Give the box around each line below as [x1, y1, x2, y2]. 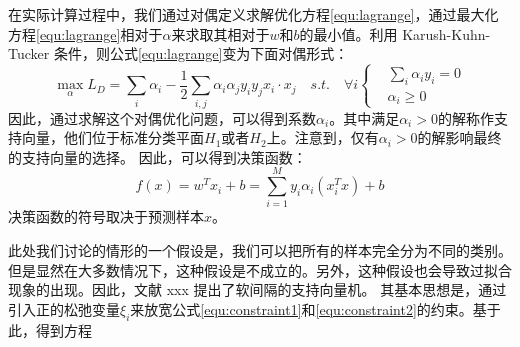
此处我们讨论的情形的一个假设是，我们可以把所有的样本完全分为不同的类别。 [8, 240, 512, 261]
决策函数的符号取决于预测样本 [8, 206, 204, 227]
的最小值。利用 [299, 23, 398, 44]
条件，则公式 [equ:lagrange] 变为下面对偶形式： [53, 43, 349, 64]
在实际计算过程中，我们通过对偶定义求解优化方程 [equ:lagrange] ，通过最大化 [8, 4, 499, 24]
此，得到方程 [8, 319, 92, 340]
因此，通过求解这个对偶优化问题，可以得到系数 [8, 107, 316, 128]
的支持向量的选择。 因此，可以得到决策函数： [8, 146, 307, 167]
